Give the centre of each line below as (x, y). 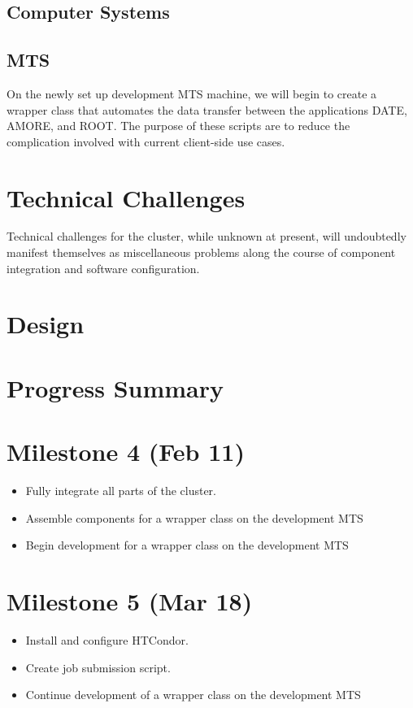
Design (46, 324)
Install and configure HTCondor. (107, 640)
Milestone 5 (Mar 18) (130, 601)
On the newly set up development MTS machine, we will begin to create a (192, 93)
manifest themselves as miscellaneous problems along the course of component (201, 252)
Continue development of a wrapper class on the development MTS (193, 695)
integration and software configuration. (103, 268)
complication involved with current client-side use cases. (146, 141)
